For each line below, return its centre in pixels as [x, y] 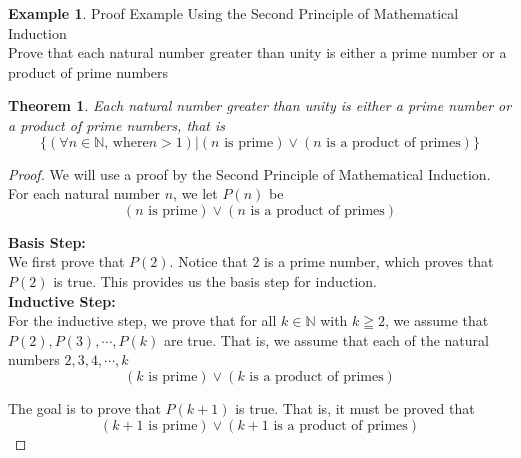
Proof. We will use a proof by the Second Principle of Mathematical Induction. [249, 173]
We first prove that [66, 261]
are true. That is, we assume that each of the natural [326, 339]
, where [126, 142]
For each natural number [84, 193]
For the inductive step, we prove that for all [142, 320]
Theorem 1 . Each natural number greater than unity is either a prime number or [260, 105]
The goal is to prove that [84, 407]
